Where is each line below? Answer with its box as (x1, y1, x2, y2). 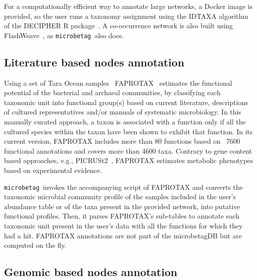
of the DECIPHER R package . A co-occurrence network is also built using (4, 20, 233, 31)
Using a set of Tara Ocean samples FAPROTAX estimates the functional (4, 77, 232, 88)
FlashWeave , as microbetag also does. (4, 30, 124, 40)
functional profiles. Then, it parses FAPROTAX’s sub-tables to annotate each (4, 211, 240, 221)
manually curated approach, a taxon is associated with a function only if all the (4, 116, 246, 127)
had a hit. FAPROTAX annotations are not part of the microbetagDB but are (4, 230, 242, 240)
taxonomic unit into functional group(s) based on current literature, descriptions (4, 97, 248, 107)
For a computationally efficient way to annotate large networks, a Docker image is (4, 1, 253, 11)
